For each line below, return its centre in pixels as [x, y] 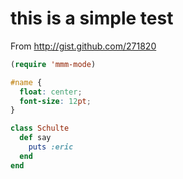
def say [35, 138]
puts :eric [51, 147]
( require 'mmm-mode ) [53, 64]
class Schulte [40, 128]
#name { [26, 82]
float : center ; [51, 92]
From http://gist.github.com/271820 [83, 46]
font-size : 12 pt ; [55, 101]
